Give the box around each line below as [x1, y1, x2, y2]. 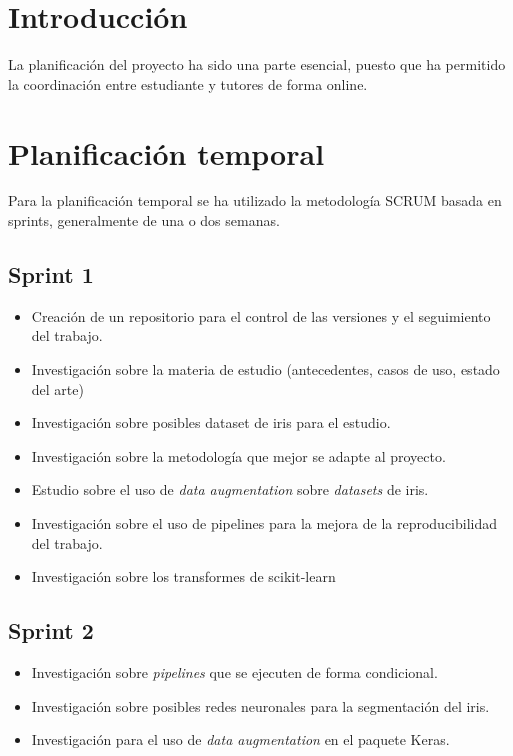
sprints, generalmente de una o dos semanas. [8, 210, 280, 231]
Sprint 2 [8, 615, 94, 646]
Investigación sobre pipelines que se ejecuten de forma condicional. [31, 661, 438, 682]
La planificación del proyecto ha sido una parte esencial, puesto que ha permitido [8, 54, 506, 75]
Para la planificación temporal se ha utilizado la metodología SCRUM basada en [8, 190, 502, 211]
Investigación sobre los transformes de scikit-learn [31, 566, 336, 587]
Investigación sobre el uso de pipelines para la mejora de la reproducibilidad [31, 512, 498, 533]
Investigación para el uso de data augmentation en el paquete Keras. [31, 729, 450, 750]
